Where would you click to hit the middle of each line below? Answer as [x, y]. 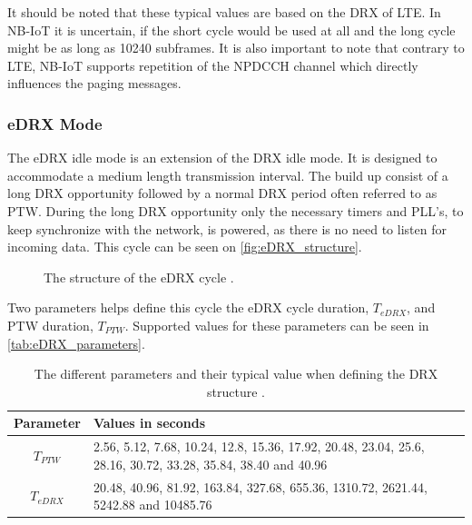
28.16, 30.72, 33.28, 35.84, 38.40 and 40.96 [210, 464]
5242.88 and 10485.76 [152, 505]
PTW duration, [50, 325]
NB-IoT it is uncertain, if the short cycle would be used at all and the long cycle [231, 30]
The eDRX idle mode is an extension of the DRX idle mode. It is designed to [222, 158]
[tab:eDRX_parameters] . [76, 343]
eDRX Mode [55, 123]
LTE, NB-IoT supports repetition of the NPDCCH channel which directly [213, 65]
